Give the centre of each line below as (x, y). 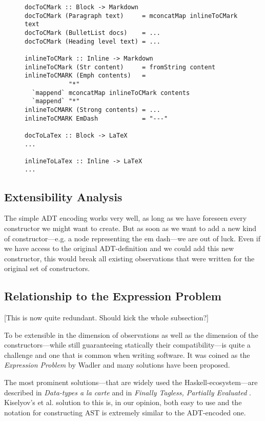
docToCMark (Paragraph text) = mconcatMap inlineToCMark (131, 16)
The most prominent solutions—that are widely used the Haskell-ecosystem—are (131, 382)
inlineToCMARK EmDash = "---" (96, 118)
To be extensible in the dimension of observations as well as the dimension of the (131, 334)
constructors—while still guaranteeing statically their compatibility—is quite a (127, 345)
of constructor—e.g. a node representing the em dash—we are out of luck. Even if (132, 238)
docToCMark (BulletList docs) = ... (93, 33)
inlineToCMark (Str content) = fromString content (120, 67)
